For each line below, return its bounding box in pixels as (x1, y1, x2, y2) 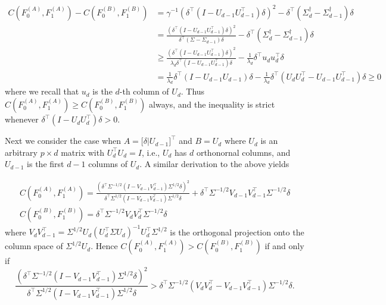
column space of (5, 240, 63, 252)
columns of (88, 158, 128, 170)
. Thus (180, 85, 205, 98)
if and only (264, 240, 304, 252)
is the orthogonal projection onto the (170, 225, 304, 238)
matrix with (61, 146, 104, 158)
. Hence (91, 240, 118, 252)
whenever (5, 113, 39, 125)
